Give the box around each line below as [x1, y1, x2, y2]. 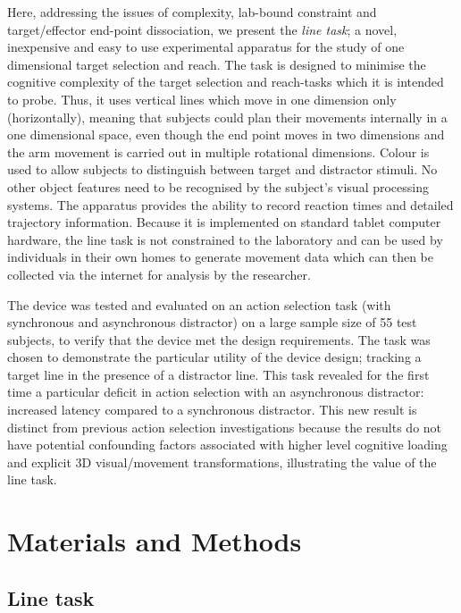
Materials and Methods [7, 523, 302, 559]
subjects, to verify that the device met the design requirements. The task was [7, 330, 431, 348]
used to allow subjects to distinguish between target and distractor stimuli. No [7, 160, 438, 179]
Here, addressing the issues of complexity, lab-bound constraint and [7, 3, 377, 21]
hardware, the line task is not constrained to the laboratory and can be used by [7, 230, 443, 248]
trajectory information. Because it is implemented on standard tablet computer [7, 213, 441, 231]
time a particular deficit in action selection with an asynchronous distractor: [7, 382, 424, 401]
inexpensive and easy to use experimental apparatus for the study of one [7, 38, 405, 56]
